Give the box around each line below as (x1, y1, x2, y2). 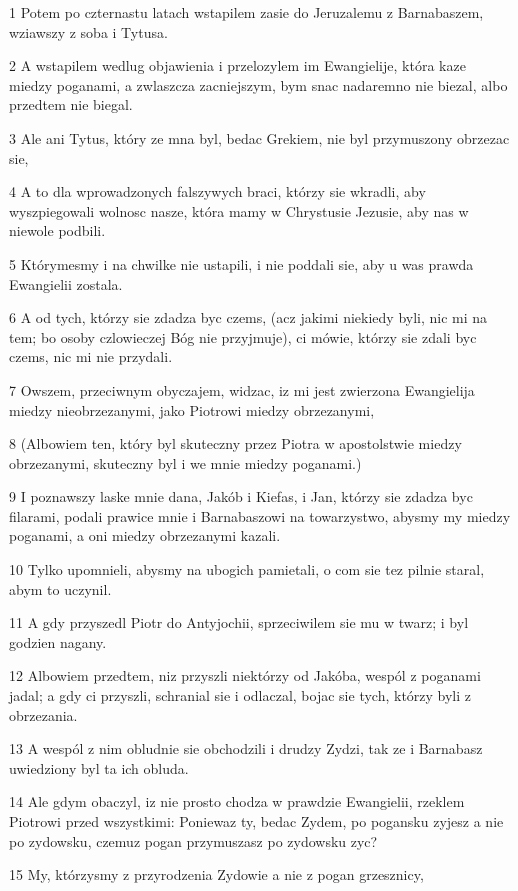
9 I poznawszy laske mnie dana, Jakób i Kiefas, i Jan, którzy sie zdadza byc (9, 486, 473, 507)
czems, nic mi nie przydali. (9, 346, 173, 367)
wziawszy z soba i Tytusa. (9, 21, 168, 42)
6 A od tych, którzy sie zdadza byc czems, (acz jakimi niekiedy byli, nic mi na (9, 307, 488, 328)
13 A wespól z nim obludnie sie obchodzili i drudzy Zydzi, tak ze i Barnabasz (9, 738, 483, 759)
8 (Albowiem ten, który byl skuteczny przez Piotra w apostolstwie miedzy (9, 433, 462, 454)
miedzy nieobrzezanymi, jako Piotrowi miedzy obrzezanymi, (9, 399, 375, 420)
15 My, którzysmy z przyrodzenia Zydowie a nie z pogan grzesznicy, (9, 864, 424, 885)
